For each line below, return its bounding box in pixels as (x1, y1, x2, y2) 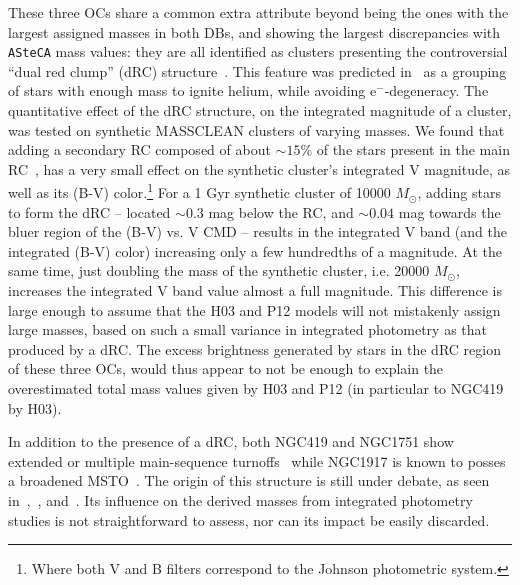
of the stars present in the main (316, 139, 510, 160)
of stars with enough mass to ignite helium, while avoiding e (8, 80, 377, 101)
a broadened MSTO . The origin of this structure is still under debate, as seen (8, 470, 490, 491)
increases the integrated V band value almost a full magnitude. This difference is (8, 280, 502, 301)
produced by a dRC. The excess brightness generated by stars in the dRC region (8, 338, 501, 359)
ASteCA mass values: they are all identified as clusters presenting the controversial (8, 41, 508, 62)
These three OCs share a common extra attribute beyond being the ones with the (8, 2, 509, 22)
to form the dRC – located (8, 201, 171, 222)
